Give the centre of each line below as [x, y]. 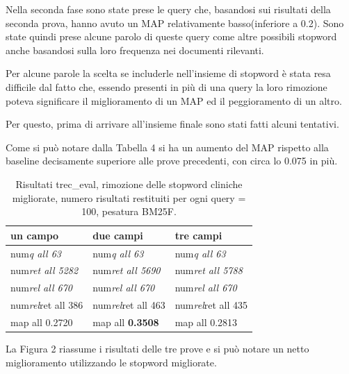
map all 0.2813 [206, 322]
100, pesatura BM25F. [129, 211]
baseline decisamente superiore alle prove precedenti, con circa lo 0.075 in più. [172, 161]
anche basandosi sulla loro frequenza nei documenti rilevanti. [135, 50]
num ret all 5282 [44, 270]
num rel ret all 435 [211, 305]
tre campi [198, 235]
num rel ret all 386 [47, 305]
